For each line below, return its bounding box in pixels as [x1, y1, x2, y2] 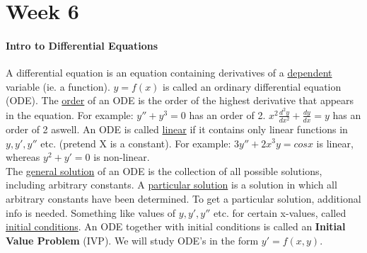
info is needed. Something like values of [6, 205, 176, 220]
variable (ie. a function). [6, 79, 110, 94]
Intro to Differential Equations [6, 38, 158, 52]
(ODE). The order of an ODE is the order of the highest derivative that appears [6, 93, 354, 108]
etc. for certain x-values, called [214, 205, 346, 220]
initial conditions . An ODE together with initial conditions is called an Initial [6, 219, 346, 234]
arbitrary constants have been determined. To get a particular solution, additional [6, 191, 361, 206]
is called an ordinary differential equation [163, 79, 342, 94]
